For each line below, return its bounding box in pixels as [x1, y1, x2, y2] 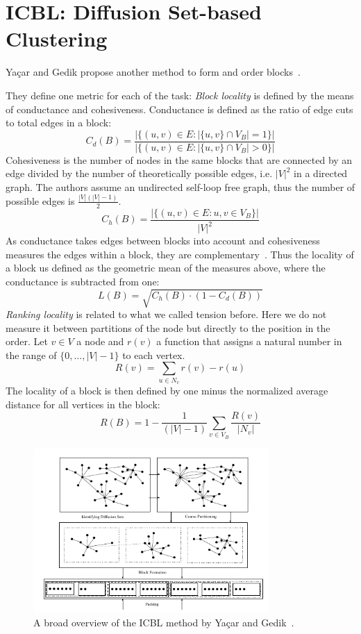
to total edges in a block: [6, 115, 112, 130]
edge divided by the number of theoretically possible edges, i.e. [6, 166, 273, 181]
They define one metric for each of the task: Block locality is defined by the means [6, 87, 354, 102]
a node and [76, 334, 124, 349]
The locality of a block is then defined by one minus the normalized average [6, 383, 328, 398]
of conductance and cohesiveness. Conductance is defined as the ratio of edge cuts [6, 101, 353, 116]
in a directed [294, 166, 348, 181]
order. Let [6, 334, 48, 349]
